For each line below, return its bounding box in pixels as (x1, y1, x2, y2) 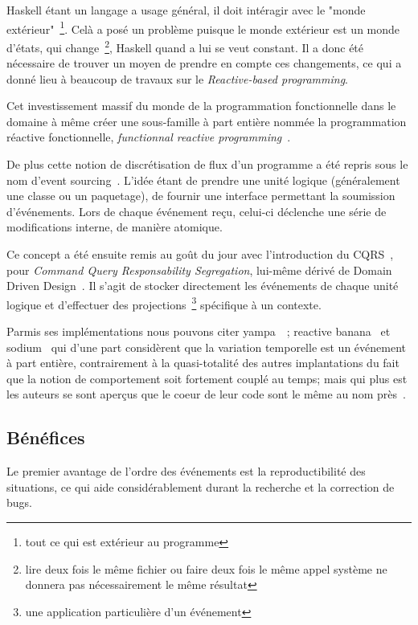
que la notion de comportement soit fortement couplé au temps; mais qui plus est (6, 370, 408, 386)
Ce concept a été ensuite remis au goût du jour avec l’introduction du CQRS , (6, 246, 394, 263)
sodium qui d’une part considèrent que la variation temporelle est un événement (6, 338, 406, 355)
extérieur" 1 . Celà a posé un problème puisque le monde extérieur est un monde (6, 18, 400, 37)
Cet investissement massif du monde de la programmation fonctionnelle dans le (6, 97, 396, 114)
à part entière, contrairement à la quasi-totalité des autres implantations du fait (6, 354, 400, 371)
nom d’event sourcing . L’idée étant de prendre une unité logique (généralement (6, 171, 400, 188)
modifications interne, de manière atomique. (6, 219, 223, 235)
